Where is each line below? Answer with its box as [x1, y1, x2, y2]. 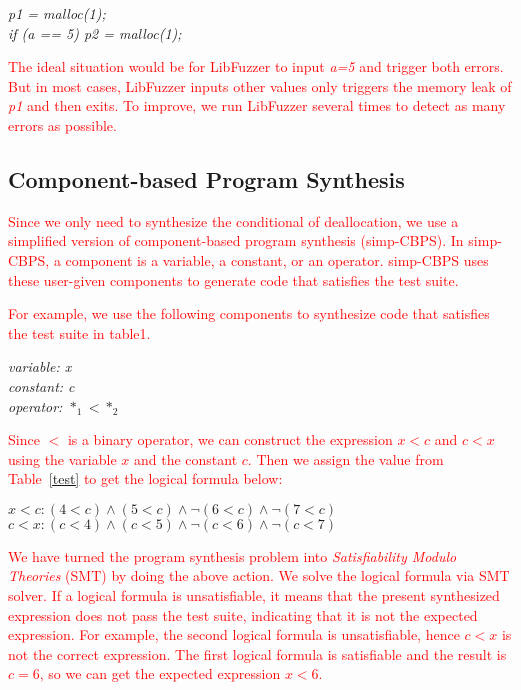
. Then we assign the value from [247, 448, 444, 469]
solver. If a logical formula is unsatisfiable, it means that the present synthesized [8, 585, 500, 606]
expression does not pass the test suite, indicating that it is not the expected [8, 604, 478, 625]
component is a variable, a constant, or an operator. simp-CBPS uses [65, 249, 489, 270]
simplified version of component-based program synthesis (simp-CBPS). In [8, 230, 464, 251]
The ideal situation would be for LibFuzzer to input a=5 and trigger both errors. [8, 56, 504, 77]
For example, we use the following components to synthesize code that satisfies [8, 303, 490, 324]
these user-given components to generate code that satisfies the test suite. [8, 269, 459, 290]
